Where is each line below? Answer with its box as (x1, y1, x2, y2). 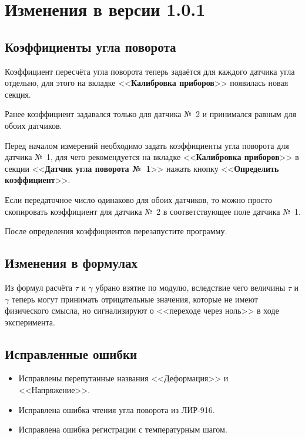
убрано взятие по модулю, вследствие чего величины (95, 281, 286, 293)
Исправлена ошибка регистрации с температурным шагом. (18, 423, 227, 435)
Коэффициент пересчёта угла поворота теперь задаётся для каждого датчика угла (5, 65, 295, 77)
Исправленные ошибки (5, 344, 138, 362)
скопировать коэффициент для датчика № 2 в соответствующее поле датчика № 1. (5, 205, 301, 217)
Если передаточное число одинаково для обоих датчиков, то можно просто (5, 193, 272, 205)
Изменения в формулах (5, 254, 138, 272)
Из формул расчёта (5, 281, 72, 293)
